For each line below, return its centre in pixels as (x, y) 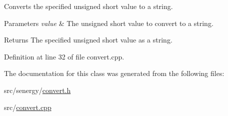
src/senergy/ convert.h (37, 90)
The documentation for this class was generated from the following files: (114, 73)
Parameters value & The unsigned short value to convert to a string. (109, 23)
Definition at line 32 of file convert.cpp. (64, 56)
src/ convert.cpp (28, 107)
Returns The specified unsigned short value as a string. (88, 40)
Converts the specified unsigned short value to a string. (88, 6)
